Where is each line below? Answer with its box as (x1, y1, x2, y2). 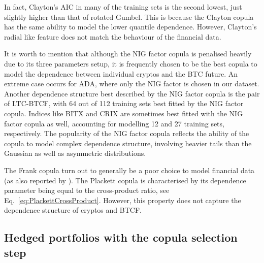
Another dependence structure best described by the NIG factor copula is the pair (4, 88, 260, 98)
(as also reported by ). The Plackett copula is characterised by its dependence (4, 175, 246, 185)
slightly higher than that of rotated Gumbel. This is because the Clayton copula (4, 11, 254, 22)
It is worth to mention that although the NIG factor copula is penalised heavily (4, 48, 252, 59)
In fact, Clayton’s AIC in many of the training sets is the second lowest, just (4, 2, 242, 12)
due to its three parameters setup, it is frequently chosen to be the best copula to (4, 58, 257, 69)
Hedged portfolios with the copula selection (4, 229, 238, 245)
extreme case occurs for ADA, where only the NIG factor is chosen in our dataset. (4, 78, 259, 89)
